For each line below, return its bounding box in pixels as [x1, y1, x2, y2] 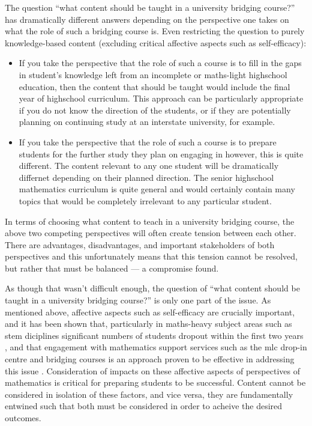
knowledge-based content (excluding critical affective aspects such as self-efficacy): [5, 36, 307, 49]
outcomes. [5, 412, 41, 424]
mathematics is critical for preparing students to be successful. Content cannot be [5, 376, 306, 389]
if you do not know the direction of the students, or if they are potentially [19, 103, 291, 116]
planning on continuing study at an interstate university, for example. [19, 115, 275, 128]
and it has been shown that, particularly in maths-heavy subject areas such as [5, 317, 292, 330]
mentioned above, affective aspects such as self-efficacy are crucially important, [5, 305, 295, 318]
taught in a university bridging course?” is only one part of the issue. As [5, 294, 271, 306]
